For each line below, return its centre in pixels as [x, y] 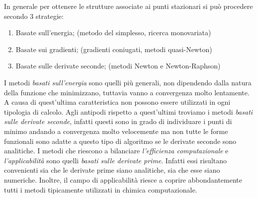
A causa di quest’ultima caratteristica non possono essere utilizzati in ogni [117, 102]
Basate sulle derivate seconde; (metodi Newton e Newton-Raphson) [118, 66]
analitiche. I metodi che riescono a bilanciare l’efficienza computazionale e [116, 151]
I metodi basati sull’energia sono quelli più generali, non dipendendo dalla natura [128, 82]
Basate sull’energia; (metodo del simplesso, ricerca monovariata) [113, 33]
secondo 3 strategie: [34, 16]
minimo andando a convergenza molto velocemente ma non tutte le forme [116, 131]
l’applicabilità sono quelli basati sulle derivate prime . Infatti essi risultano [116, 160]
